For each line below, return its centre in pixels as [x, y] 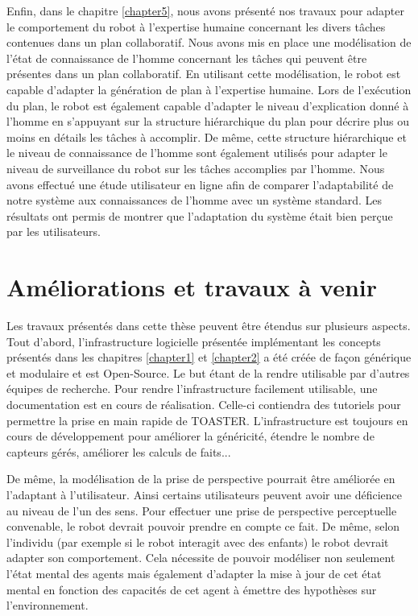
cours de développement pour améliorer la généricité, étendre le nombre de [190, 436]
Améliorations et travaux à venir [192, 287]
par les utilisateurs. [54, 232]
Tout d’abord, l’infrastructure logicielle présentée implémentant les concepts [194, 341]
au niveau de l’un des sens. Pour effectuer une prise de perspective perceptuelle [202, 510]
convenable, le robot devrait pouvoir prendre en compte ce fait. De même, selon [203, 526]
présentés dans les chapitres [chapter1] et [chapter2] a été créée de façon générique [209, 357]
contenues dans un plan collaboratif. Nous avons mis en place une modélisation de [209, 42]
